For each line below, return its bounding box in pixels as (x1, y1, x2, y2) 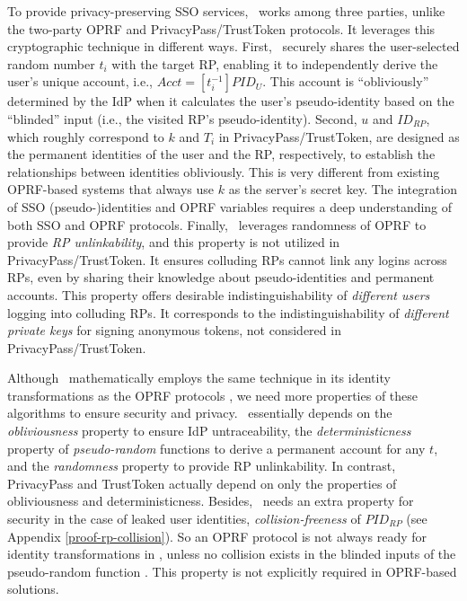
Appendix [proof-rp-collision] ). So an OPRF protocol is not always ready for (7, 526, 427, 545)
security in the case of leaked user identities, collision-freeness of (7, 509, 361, 528)
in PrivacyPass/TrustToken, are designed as (218, 127, 460, 146)
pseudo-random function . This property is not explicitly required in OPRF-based (7, 561, 457, 580)
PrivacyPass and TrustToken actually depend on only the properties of (7, 473, 397, 492)
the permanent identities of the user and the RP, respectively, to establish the (7, 145, 436, 164)
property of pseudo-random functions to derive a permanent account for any (7, 438, 426, 457)
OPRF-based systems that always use (7, 180, 215, 199)
